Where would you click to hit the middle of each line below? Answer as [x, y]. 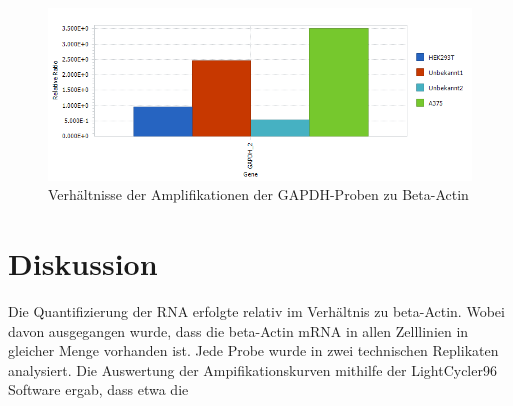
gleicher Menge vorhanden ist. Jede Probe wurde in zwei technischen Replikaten [253, 350]
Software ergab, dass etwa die [98, 389]
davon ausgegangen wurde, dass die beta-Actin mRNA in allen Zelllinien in [238, 330]
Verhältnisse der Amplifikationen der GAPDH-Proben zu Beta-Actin [258, 194]
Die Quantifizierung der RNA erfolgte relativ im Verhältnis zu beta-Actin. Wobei [256, 310]
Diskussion [83, 263]
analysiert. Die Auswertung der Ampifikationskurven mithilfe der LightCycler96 [252, 369]
